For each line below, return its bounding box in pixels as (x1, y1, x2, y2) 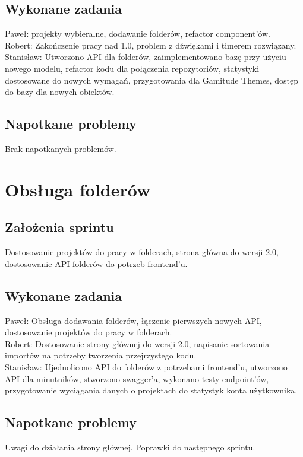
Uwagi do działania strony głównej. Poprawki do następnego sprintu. (5, 440, 255, 453)
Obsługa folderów (5, 177, 151, 201)
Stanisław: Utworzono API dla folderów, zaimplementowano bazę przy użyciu (5, 50, 286, 63)
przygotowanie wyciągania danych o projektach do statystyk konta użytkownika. (5, 384, 298, 396)
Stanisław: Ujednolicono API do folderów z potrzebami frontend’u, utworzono (5, 360, 288, 373)
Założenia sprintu (5, 218, 114, 236)
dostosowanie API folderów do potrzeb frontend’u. (5, 257, 188, 269)
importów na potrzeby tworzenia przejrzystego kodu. (5, 349, 197, 361)
